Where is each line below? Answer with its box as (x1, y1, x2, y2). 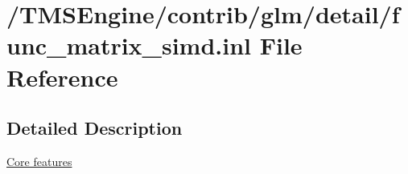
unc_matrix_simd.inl (6, 29, 251, 62)
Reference (6, 60, 118, 93)
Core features (6, 152, 72, 169)
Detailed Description (6, 115, 183, 140)
